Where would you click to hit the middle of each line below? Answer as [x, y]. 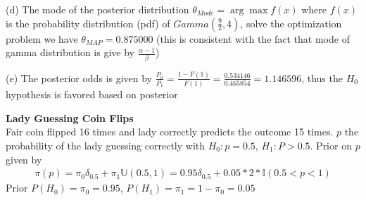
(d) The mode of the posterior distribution [97, 9]
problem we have [42, 38]
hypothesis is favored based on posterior [92, 94]
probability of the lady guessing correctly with [106, 145]
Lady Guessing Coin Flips [70, 118]
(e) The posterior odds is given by [79, 78]
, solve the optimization [291, 23]
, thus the [322, 78]
